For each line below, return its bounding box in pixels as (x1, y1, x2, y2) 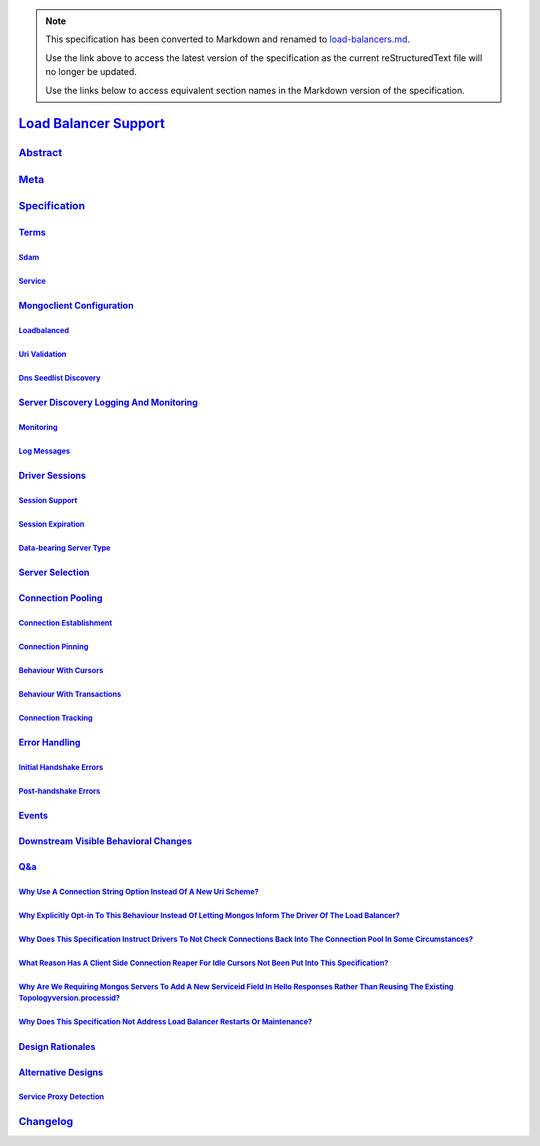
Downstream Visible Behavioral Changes (18, 835, 192, 847)
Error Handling (18, 736, 81, 749)
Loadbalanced (18, 326, 70, 336)
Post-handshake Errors (18, 786, 101, 796)
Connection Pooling (18, 592, 103, 604)
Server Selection (18, 566, 90, 579)
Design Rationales (18, 1040, 96, 1052)
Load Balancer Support (18, 115, 165, 132)
